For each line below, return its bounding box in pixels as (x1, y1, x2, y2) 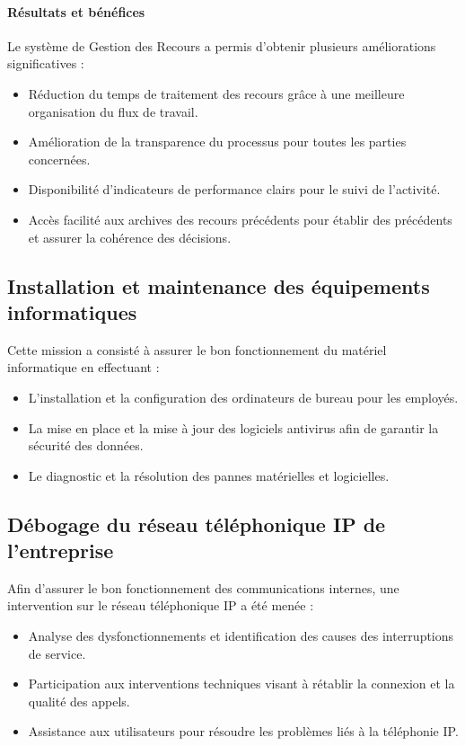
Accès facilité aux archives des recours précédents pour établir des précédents (28, 209, 452, 228)
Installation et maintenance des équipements (7, 271, 430, 299)
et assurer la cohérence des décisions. (28, 227, 232, 246)
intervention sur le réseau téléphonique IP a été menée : (7, 596, 314, 615)
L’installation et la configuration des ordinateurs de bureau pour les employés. (28, 387, 459, 406)
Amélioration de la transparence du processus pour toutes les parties (28, 132, 407, 151)
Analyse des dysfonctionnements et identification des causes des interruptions (28, 626, 454, 645)
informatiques (7, 298, 137, 325)
